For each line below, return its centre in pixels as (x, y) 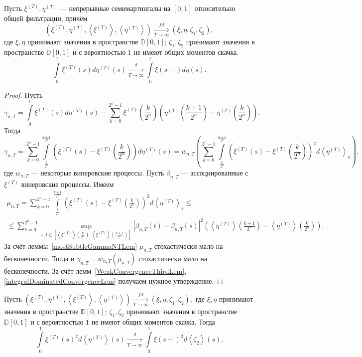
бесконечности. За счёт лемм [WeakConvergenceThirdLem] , (95, 271)
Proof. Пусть (23, 94)
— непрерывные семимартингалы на (115, 8)
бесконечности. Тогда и (39, 259)
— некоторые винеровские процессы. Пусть (98, 173)
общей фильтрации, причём (46, 18)
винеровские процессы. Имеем (67, 184)
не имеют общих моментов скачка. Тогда (153, 321)
